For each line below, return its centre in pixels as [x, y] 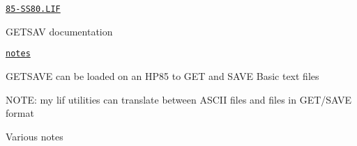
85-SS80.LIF [33, 9]
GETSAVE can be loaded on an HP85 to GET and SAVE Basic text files [162, 75]
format [20, 113]
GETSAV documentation [59, 31]
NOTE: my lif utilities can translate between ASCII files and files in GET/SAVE [179, 99]
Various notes [35, 136]
